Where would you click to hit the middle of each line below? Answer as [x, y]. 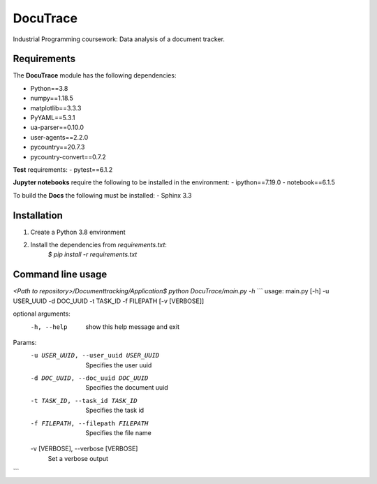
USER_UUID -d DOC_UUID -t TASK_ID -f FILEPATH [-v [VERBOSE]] [109, 301]
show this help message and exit [132, 327]
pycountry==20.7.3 [58, 147]
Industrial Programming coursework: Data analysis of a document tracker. [119, 39]
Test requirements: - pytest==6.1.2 [63, 169]
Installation [38, 215]
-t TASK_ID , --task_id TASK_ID [84, 401]
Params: [25, 342]
